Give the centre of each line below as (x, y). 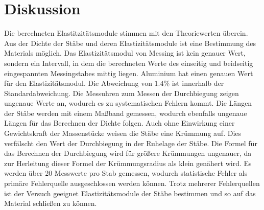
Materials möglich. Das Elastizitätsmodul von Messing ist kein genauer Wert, (125, 53)
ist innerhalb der (198, 83)
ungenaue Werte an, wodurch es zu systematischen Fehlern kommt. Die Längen (128, 103)
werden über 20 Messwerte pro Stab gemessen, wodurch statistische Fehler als (126, 173)
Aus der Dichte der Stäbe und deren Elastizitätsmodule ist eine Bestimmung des (130, 43)
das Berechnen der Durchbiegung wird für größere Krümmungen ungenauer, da (128, 153)
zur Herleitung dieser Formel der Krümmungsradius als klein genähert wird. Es (128, 163)
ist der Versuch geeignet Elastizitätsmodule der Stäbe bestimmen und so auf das (130, 193)
